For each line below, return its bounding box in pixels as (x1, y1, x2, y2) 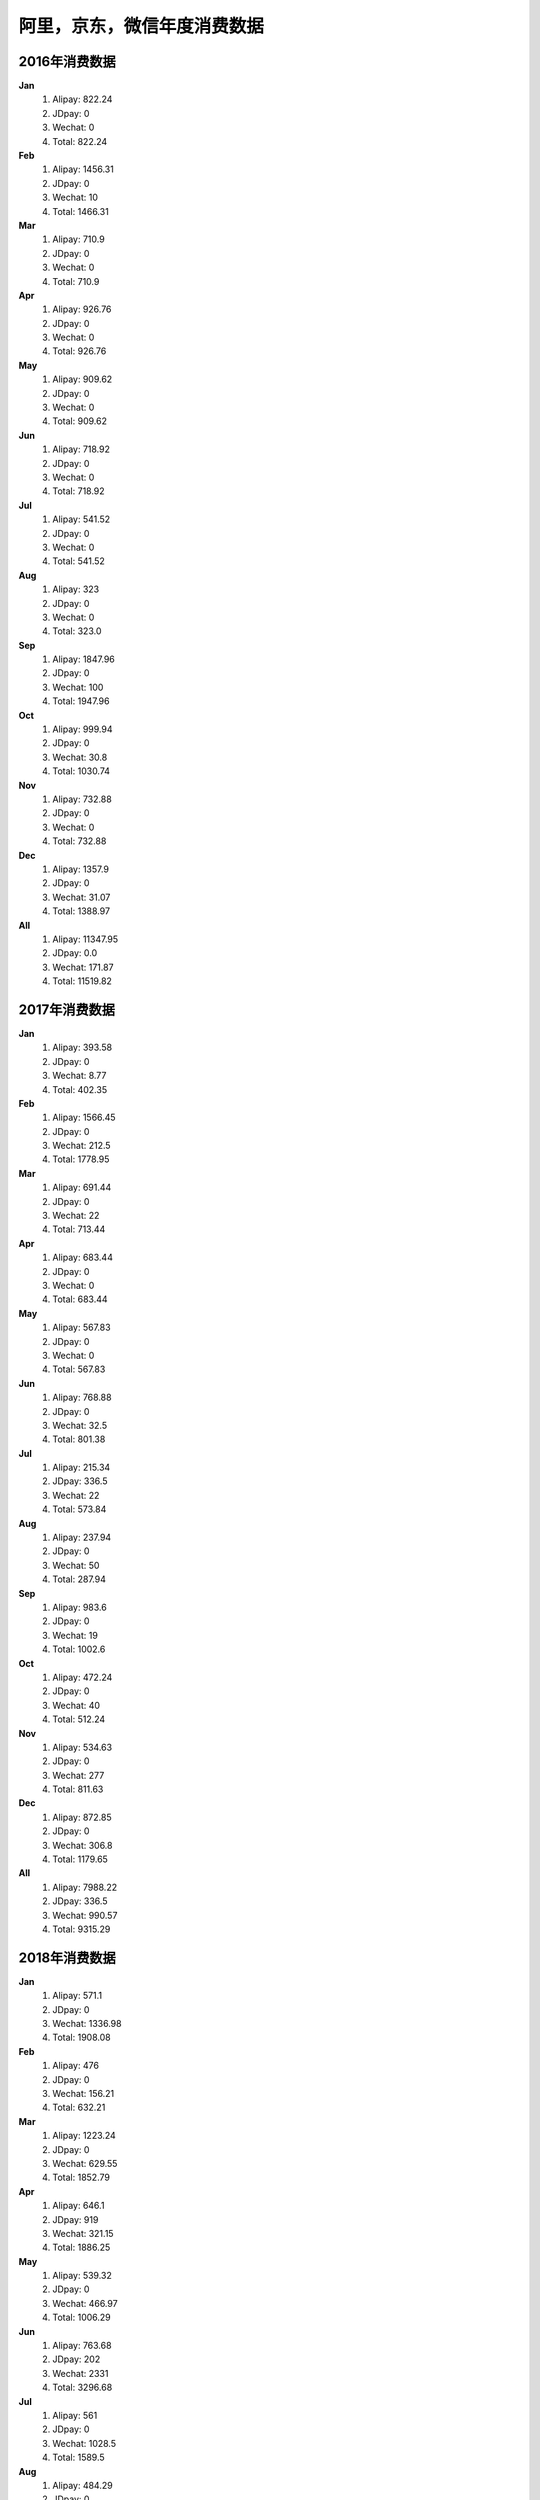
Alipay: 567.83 (52, 1321, 111, 1334)
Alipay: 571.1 (52, 1990, 103, 2002)
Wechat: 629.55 (52, 2157, 118, 2169)
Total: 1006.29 (52, 2311, 112, 2324)
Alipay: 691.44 (52, 1181, 112, 1194)
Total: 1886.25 (52, 2241, 111, 2254)
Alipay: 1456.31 (52, 163, 114, 175)
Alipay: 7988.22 (52, 1881, 118, 1893)
